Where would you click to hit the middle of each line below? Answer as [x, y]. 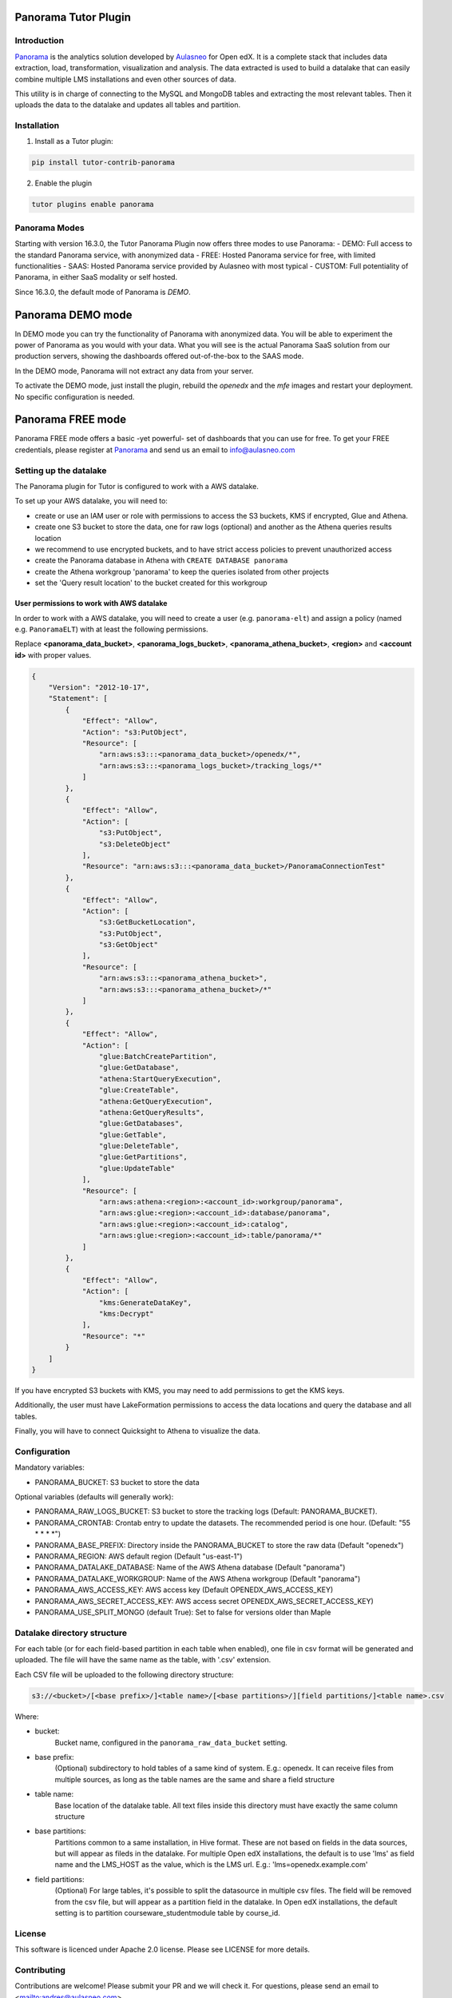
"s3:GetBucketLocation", [147, 922]
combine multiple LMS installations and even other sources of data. [126, 79]
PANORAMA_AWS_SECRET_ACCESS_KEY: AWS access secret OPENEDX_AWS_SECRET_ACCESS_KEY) [204, 1601]
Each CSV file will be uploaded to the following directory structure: [124, 1674]
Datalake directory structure [71, 1633]
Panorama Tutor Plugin [73, 17]
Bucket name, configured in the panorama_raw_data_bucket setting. [171, 1742]
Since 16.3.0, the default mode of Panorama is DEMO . [103, 292]
